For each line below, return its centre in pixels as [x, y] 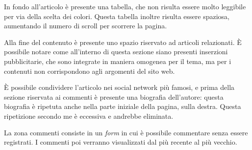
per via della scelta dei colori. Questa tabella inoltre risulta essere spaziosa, [117, 16]
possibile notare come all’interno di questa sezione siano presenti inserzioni [116, 52]
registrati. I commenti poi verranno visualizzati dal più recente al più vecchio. [121, 142]
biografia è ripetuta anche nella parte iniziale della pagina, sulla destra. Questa [123, 106]
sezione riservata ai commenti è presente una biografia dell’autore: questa [114, 96]
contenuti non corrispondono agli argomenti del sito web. [89, 71]
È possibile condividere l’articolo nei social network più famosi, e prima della [119, 87]
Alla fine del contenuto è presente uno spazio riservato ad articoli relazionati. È [123, 42]
